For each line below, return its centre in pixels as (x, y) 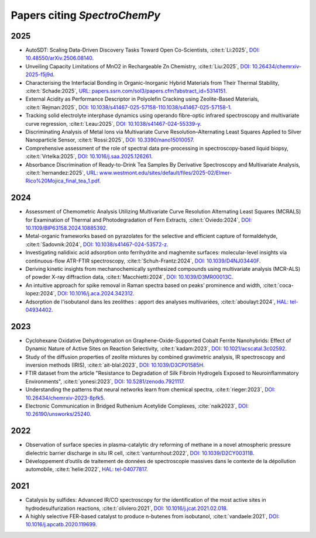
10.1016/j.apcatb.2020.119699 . (61, 525)
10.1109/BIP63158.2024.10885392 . (66, 228)
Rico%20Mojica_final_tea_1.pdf (62, 181)
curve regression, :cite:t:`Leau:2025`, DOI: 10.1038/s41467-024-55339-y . (114, 123)
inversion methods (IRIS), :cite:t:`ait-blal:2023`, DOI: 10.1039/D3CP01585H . (115, 365)
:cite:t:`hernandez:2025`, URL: (62, 173)
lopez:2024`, (41, 294)
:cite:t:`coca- (278, 285)
